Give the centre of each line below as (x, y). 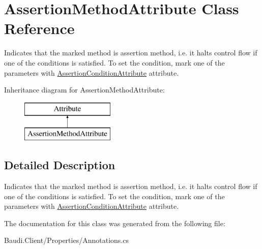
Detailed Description (60, 165)
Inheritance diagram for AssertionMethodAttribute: (84, 90)
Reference (39, 28)
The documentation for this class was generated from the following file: (115, 223)
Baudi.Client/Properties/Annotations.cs (66, 240)
